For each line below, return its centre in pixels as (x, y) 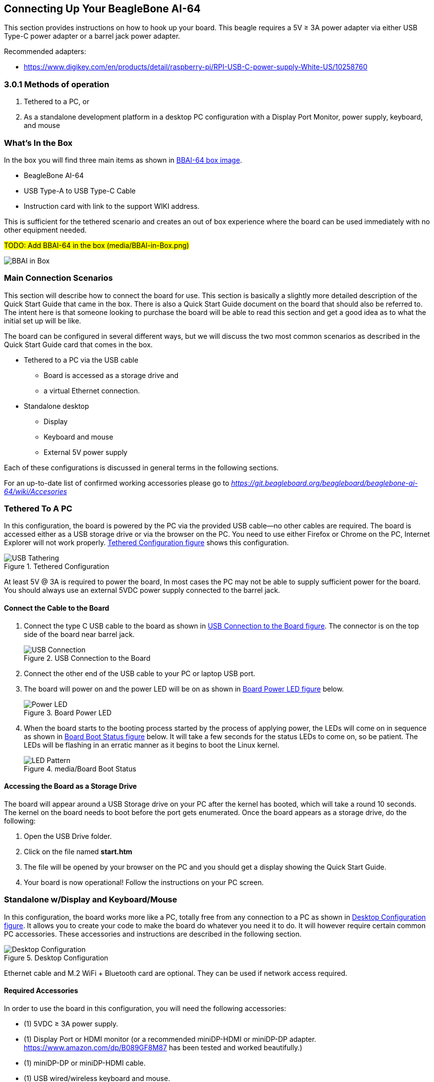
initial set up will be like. (43, 320)
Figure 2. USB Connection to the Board (87, 658)
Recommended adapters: (45, 52)
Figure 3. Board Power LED (68, 712)
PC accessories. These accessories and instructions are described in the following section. (153, 934)
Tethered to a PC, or (57, 102)
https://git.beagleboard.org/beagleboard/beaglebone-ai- (325, 483)
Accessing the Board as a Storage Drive (71, 786)
